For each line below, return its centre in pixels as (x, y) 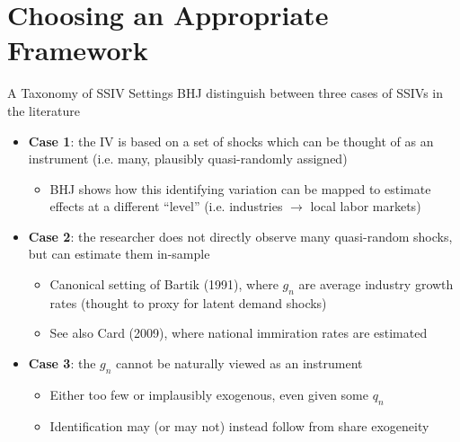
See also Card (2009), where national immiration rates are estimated (239, 333)
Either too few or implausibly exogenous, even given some (209, 394)
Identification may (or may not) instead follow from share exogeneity (239, 425)
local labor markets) (366, 206)
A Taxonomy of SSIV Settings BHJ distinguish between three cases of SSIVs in (226, 93)
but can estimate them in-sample (119, 254)
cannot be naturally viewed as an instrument (239, 363)
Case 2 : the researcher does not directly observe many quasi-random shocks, (240, 236)
